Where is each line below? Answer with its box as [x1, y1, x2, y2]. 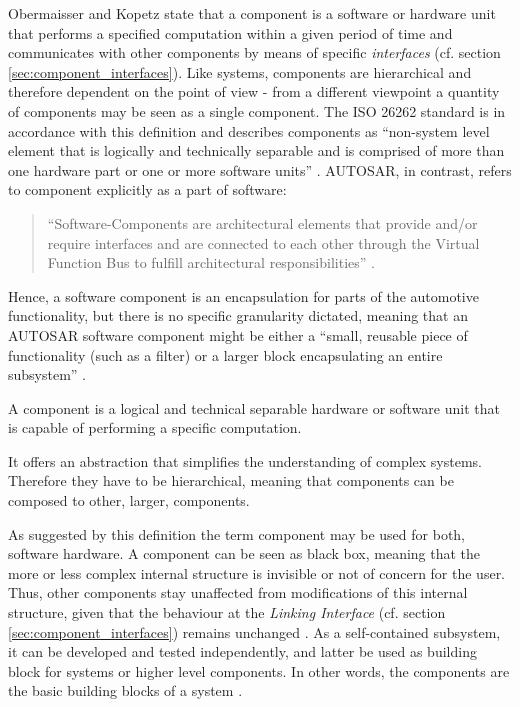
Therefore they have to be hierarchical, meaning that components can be [8, 470, 454, 491]
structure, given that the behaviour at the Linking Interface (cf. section [8, 602, 446, 623]
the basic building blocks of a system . [8, 680, 243, 701]
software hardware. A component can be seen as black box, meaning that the [8, 543, 481, 564]
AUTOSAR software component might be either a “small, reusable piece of [8, 324, 468, 345]
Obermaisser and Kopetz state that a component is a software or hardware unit [8, 3, 496, 23]
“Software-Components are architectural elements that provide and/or [47, 212, 478, 233]
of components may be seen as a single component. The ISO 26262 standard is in [8, 100, 506, 121]
